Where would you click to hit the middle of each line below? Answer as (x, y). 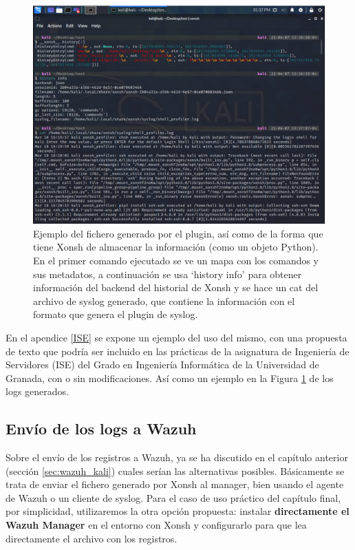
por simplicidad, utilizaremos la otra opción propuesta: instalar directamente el (177, 511)
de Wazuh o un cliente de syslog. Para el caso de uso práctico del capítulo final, (173, 497)
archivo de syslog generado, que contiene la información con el (164, 300)
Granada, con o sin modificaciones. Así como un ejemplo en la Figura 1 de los (170, 378)
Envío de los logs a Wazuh (101, 429)
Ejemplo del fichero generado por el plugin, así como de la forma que (178, 233)
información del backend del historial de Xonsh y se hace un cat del (176, 287)
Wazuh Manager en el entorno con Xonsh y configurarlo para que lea (156, 525)
